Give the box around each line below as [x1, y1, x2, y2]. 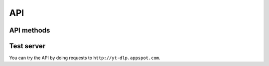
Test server [9, 42, 46, 50]
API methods [9, 26, 50, 34]
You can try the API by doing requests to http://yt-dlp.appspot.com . [9, 55, 160, 61]
